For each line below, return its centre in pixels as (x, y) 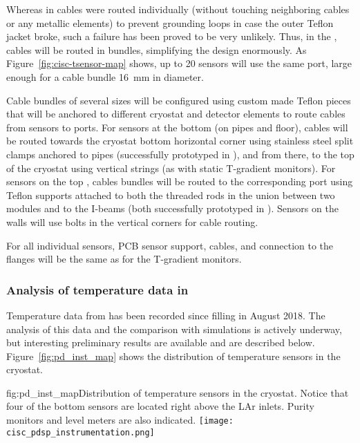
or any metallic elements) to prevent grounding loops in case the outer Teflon (170, 22)
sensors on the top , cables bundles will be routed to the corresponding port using (180, 181)
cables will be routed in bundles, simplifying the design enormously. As (157, 49)
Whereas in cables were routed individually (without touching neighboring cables (178, 9)
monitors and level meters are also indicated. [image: (120, 420)
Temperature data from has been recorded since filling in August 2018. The (166, 315)
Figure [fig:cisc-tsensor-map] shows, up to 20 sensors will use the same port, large (179, 63)
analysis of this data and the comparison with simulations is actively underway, (174, 329)
